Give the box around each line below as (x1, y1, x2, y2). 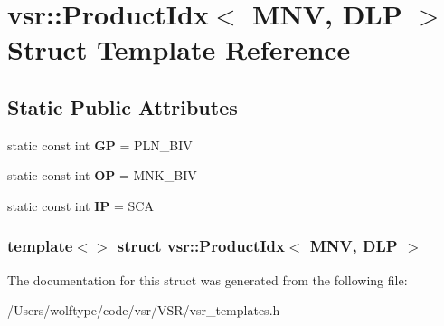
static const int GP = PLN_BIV (7, 135, 193, 154)
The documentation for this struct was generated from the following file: (7, 270, 408, 289)
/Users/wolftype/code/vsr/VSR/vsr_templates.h (7, 301, 280, 320)
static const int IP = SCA (7, 196, 154, 215)
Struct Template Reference (7, 31, 351, 68)
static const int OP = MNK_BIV (7, 166, 197, 185)
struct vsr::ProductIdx (117, 235, 285, 257)
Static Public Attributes (7, 92, 238, 120)
